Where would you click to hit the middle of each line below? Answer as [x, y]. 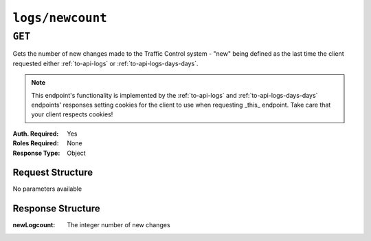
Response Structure [56, 209]
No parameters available [47, 189]
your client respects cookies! [72, 114]
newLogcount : [34, 225]
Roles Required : [36, 143]
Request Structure [53, 172]
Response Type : [36, 153]
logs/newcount [60, 18]
